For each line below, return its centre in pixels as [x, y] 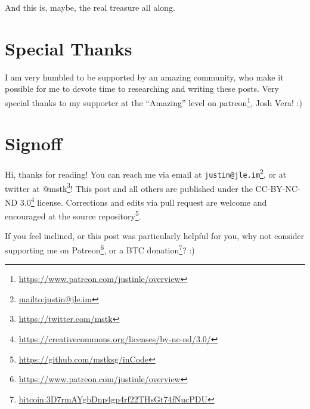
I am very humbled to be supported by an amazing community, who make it [144, 77]
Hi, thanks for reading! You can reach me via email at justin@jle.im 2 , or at [146, 173]
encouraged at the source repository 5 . [73, 215]
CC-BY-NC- [278, 188]
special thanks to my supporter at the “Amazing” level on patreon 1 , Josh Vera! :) [154, 101]
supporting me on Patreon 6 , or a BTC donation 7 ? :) [100, 249]
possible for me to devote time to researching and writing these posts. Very [142, 89]
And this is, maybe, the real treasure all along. [90, 7]
